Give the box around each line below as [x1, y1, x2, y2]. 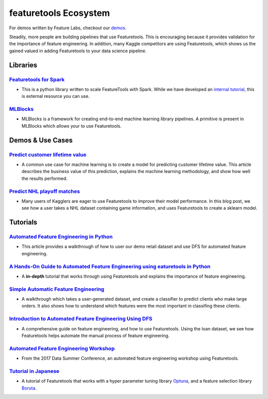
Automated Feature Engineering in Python [9, 234, 113, 240]
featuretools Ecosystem [9, 7, 110, 18]
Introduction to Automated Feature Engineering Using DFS [9, 316, 152, 322]
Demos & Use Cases [9, 136, 73, 144]
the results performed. [21, 175, 68, 181]
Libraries [9, 61, 37, 69]
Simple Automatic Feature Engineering [9, 286, 104, 293]
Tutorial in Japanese [9, 368, 60, 375]
